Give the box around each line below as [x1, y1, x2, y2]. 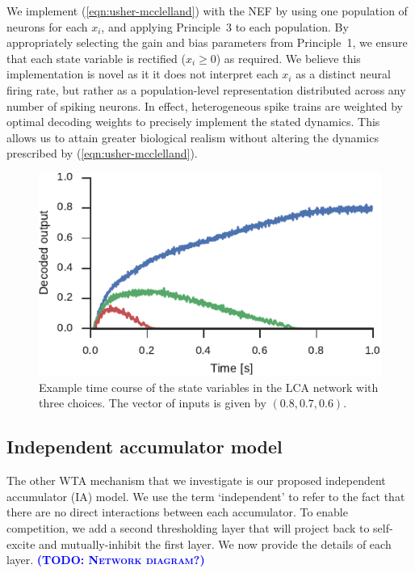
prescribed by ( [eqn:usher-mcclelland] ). [6, 145, 198, 162]
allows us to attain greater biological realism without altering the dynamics [6, 129, 379, 145]
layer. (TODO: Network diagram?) [6, 551, 205, 568]
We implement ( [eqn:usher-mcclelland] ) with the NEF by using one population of [6, 2, 408, 19]
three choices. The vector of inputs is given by [39, 394, 266, 411]
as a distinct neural [296, 65, 391, 82]
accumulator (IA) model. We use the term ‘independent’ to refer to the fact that [6, 487, 405, 504]
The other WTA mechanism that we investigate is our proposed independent [6, 472, 386, 489]
